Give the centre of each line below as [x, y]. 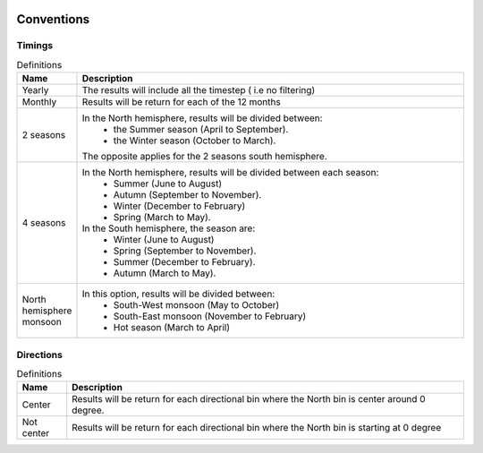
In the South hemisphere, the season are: [169, 228]
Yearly [35, 90]
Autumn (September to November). [187, 195]
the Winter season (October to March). [195, 141]
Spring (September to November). [185, 251]
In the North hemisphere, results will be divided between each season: [230, 173]
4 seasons [44, 223]
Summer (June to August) [168, 184]
